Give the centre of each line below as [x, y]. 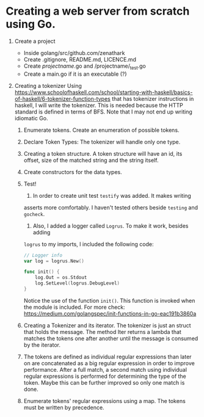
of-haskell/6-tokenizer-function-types [62, 98]
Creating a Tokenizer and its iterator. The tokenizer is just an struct [107, 325]
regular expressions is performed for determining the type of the [105, 376]
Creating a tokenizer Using [48, 85]
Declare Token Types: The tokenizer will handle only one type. [102, 142]
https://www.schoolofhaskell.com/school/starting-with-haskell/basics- [104, 92]
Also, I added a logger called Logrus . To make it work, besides [111, 226]
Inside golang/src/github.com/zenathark [74, 53]
